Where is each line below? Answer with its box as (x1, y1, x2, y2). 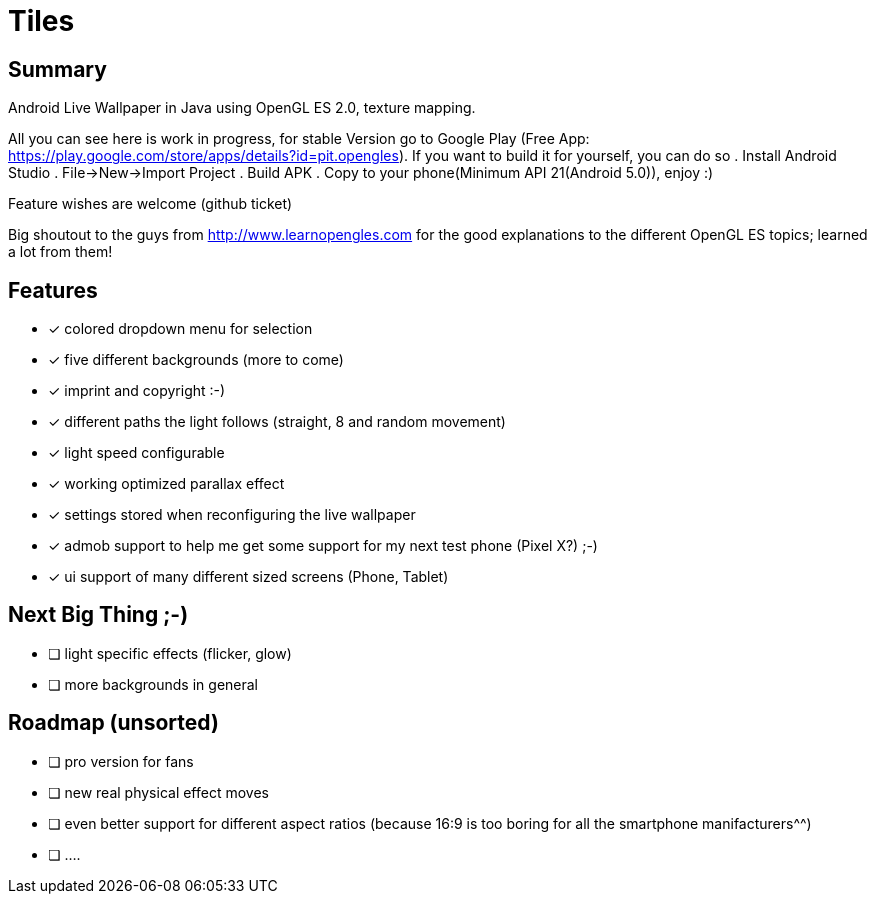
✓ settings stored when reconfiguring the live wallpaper (48, 506, 416, 524)
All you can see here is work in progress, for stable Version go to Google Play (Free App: (8, 130, 590, 148)
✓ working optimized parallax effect (48, 475, 285, 493)
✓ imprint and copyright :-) (48, 382, 226, 400)
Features (8, 277, 98, 303)
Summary (8, 56, 107, 82)
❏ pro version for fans (48, 752, 194, 770)
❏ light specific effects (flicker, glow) (48, 644, 292, 662)
